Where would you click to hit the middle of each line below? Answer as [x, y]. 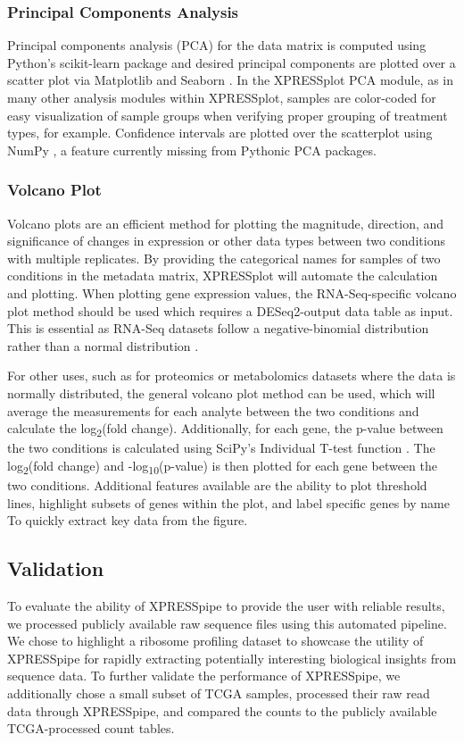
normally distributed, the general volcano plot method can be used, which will [221, 392]
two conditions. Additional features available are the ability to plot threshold [217, 484]
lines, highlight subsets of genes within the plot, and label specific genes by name [228, 502]
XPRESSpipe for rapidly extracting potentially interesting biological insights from [232, 658]
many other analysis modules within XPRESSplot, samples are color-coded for [222, 97]
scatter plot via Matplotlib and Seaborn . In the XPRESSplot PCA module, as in [231, 80]
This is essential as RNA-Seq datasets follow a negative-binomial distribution [218, 328]
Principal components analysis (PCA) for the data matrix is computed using [217, 45]
